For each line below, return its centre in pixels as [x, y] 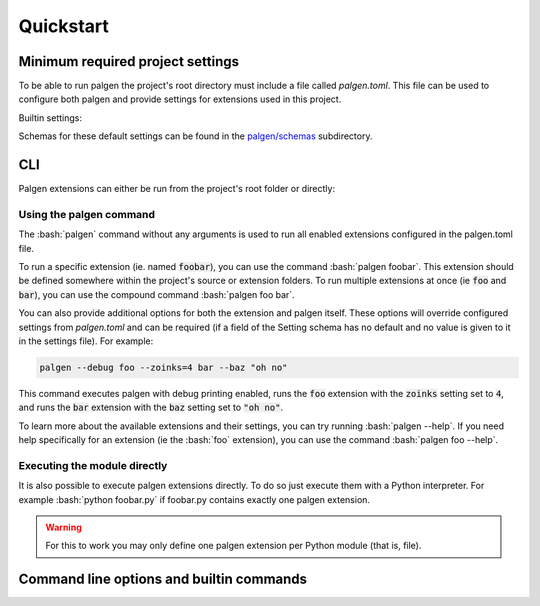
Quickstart [64, 26]
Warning [63, 527]
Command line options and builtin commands [163, 579]
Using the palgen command [86, 214]
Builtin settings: [50, 117]
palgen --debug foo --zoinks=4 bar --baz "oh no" [163, 367]
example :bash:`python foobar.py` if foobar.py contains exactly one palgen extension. [194, 499]
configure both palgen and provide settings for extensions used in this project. [180, 99]
